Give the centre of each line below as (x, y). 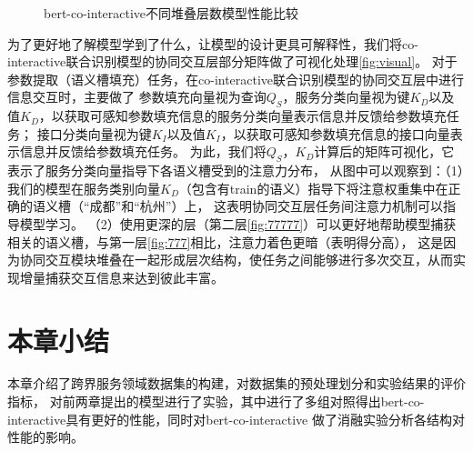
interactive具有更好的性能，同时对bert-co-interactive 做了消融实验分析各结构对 (236, 419)
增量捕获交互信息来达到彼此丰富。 (121, 277)
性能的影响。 (45, 437)
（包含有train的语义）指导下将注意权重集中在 (313, 188)
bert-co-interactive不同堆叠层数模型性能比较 (171, 13)
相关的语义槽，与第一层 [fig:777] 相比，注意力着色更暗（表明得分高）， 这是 (226, 241)
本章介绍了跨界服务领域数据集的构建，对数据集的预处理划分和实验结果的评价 (236, 383)
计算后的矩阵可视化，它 (384, 151)
